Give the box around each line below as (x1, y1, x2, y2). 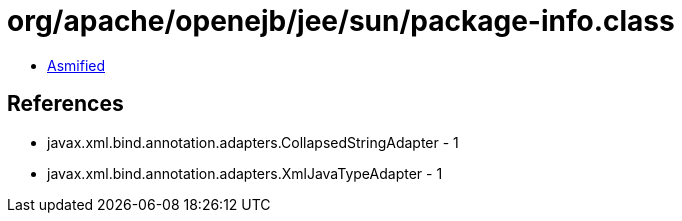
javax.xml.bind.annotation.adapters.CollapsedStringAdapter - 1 (47, 133, 459, 151)
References (7, 91, 124, 117)
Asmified (47, 56, 106, 74)
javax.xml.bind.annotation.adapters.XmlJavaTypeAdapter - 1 (47, 164, 443, 182)
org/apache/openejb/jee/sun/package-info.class (7, 4, 675, 38)
